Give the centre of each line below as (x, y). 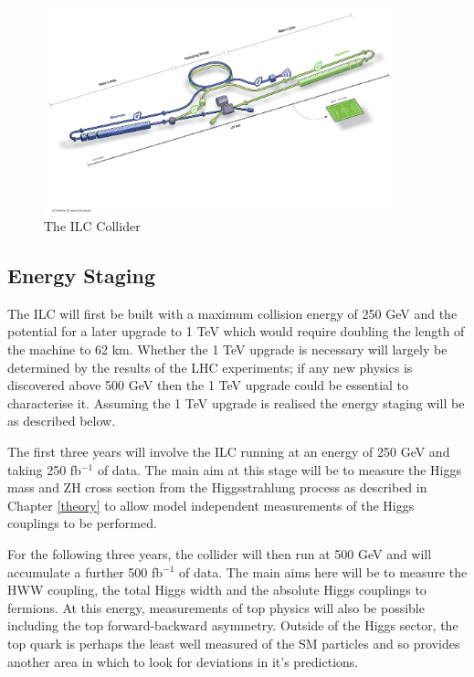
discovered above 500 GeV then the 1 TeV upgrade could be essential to (208, 385)
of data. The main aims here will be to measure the (323, 571)
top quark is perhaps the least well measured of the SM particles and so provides (234, 643)
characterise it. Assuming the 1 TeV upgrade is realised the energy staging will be (236, 402)
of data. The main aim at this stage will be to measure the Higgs (279, 469)
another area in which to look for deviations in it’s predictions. (183, 661)
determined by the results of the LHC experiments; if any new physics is (210, 367)
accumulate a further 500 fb (85, 571)
